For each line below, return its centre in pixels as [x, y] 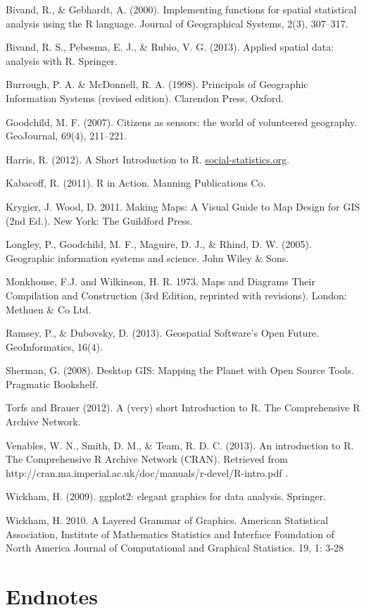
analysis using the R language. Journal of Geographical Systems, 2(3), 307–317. [177, 23]
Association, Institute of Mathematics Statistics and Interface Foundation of [170, 534]
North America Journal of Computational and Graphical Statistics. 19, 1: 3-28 [175, 548]
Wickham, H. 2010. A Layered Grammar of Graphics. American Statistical [167, 520]
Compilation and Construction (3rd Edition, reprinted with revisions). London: [176, 295]
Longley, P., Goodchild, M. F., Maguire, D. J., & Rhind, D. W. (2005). [159, 244]
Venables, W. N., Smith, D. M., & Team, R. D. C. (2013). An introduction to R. [180, 445]
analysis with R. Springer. [62, 60]
